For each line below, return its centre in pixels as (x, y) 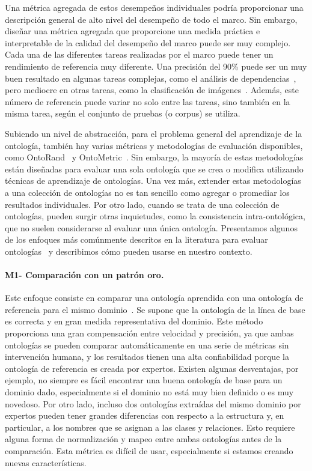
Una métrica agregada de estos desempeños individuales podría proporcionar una (154, 7)
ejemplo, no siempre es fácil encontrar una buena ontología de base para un (144, 380)
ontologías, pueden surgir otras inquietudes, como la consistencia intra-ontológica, (155, 216)
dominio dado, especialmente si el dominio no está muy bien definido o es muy (149, 392)
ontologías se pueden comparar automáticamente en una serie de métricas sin (147, 345)
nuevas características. (46, 462)
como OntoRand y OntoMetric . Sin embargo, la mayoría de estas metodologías (154, 157)
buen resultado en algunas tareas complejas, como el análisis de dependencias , (151, 78)
